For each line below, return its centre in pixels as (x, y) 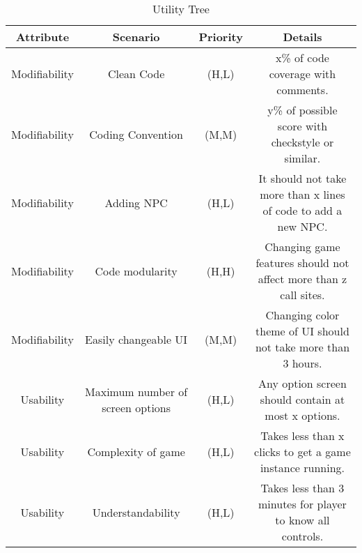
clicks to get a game (302, 452)
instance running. (302, 468)
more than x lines (302, 194)
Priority (221, 37)
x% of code (302, 58)
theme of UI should (302, 331)
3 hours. (302, 363)
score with (302, 126)
